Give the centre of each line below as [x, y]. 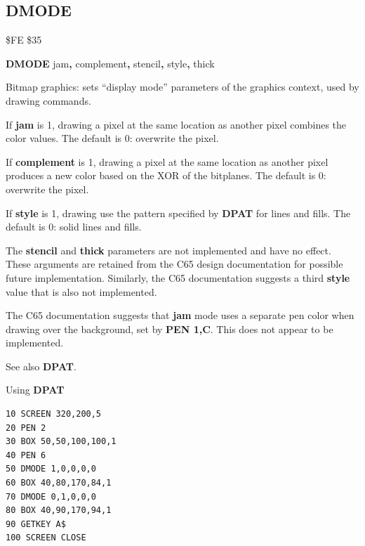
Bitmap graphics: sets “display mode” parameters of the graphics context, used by [182, 87]
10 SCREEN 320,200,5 [54, 414]
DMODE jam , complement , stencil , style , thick [110, 63]
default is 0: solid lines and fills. [74, 227]
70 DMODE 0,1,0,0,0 [51, 496]
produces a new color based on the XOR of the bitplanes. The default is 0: [166, 175]
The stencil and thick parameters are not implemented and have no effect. [168, 250]
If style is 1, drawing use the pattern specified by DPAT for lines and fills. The [178, 213]
